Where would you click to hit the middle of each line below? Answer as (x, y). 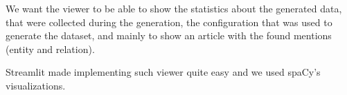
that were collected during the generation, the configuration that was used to (169, 22)
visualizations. (36, 85)
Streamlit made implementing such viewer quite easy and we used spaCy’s (163, 72)
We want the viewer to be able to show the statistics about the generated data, (174, 8)
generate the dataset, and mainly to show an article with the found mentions (169, 35)
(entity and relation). (50, 49)
